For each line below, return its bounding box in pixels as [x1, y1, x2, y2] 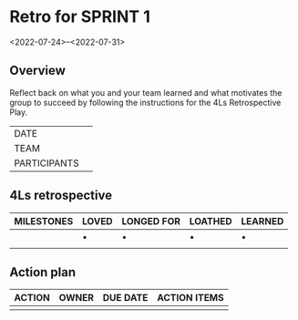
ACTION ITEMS [156, 292, 225, 305]
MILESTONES [14, 214, 74, 227]
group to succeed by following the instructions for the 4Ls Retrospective [9, 97, 282, 108]
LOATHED [189, 214, 232, 227]
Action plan [9, 264, 77, 280]
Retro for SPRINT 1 [9, 6, 150, 27]
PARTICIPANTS [14, 157, 79, 170]
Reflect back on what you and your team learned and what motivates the [9, 87, 283, 98]
